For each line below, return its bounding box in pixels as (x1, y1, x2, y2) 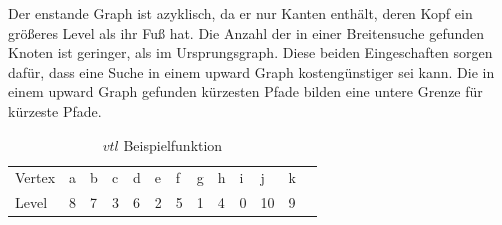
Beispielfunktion (123, 134, 223, 155)
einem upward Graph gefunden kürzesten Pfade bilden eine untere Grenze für (8, 81, 483, 102)
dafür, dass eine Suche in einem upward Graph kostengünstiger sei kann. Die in (8, 61, 495, 82)
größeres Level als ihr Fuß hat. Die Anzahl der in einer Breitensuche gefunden (8, 22, 485, 43)
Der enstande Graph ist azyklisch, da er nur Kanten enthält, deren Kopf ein (8, 3, 473, 23)
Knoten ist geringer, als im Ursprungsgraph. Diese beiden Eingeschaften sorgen (8, 42, 493, 63)
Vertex (15, 167, 56, 188)
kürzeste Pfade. (8, 100, 102, 121)
